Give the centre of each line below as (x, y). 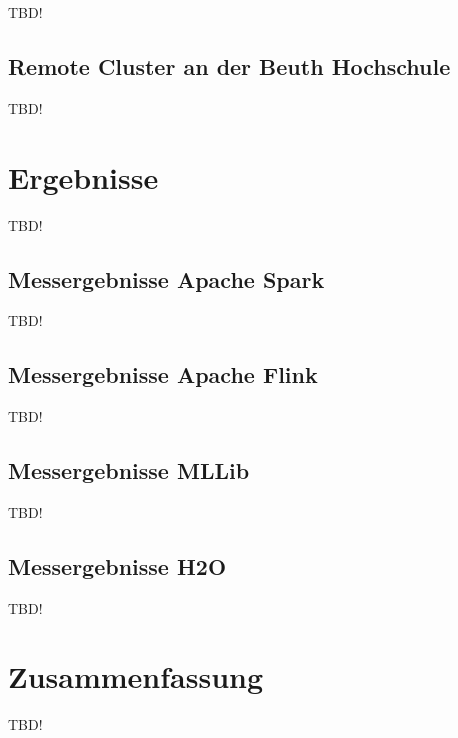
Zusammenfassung (136, 676)
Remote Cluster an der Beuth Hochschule (229, 65)
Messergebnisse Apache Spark (166, 278)
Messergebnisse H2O (117, 565)
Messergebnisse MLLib (129, 470)
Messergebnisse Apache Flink (163, 374)
